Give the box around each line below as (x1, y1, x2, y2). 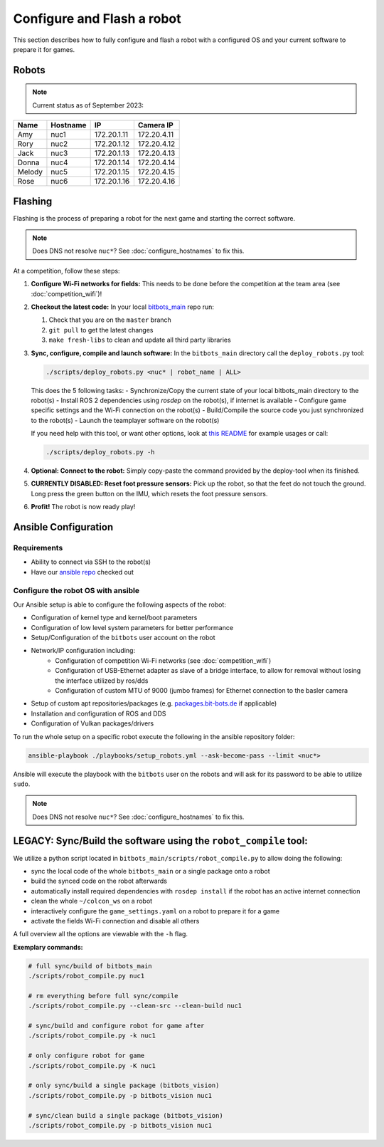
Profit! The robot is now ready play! (31, 503, 136, 511)
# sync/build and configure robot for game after (28, 1022, 205, 1030)
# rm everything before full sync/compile (28, 992, 178, 1000)
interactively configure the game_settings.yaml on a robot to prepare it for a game (31, 906, 280, 915)
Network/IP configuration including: (31, 646, 135, 655)
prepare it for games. (13, 45, 75, 53)
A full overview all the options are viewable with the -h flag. (13, 930, 188, 938)
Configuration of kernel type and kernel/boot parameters (31, 613, 198, 622)
